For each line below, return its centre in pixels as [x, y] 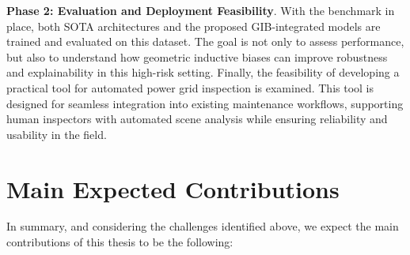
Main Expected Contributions [173, 188]
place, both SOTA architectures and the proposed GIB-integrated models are [194, 26]
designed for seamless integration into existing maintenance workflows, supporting [205, 103]
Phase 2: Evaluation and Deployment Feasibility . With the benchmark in [201, 10]
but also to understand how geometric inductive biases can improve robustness [197, 56]
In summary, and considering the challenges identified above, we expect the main [203, 226]
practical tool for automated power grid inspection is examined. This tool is [190, 87]
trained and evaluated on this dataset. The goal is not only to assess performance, [205, 41]
